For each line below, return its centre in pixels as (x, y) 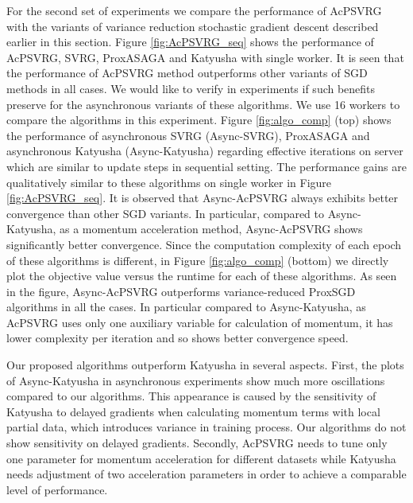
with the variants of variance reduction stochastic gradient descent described (193, 26)
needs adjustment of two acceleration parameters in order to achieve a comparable (206, 474)
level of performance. (57, 489)
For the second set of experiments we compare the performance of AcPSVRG (194, 10)
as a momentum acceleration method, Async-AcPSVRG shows (211, 229)
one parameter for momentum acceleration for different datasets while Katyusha (201, 458)
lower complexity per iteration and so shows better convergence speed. (178, 338)
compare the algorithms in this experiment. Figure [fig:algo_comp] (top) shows (199, 120)
